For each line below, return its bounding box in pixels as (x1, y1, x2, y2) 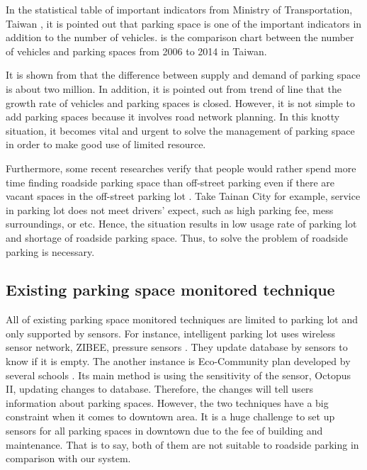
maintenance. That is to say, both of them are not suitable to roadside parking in (6, 437, 359, 452)
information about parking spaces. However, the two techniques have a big (6, 395, 329, 410)
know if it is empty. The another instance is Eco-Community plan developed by (6, 354, 351, 369)
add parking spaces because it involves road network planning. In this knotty (6, 109, 340, 124)
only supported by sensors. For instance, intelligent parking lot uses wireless (6, 325, 336, 340)
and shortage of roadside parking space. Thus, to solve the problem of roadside (6, 230, 348, 245)
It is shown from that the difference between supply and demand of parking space (6, 67, 361, 82)
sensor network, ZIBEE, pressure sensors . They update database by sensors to (6, 340, 348, 354)
